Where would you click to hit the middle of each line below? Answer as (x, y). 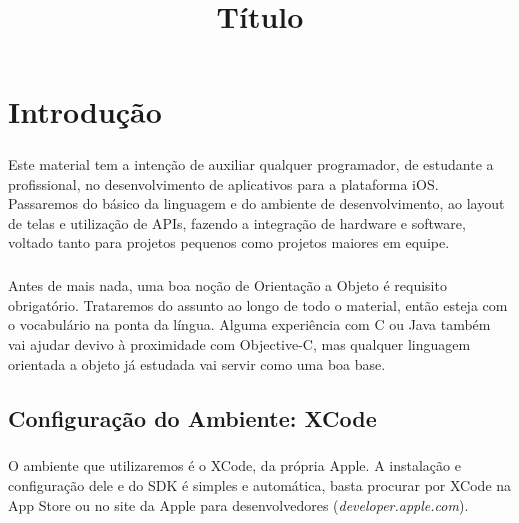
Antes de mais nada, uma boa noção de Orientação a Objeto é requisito (227, 285)
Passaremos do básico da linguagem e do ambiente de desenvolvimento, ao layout (256, 203)
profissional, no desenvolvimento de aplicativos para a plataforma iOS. (223, 183)
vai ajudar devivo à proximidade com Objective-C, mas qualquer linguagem (239, 344)
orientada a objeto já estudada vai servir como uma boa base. (197, 363)
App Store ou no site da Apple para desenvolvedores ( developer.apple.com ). (238, 504)
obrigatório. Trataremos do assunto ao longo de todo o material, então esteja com (258, 304)
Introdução (85, 111)
